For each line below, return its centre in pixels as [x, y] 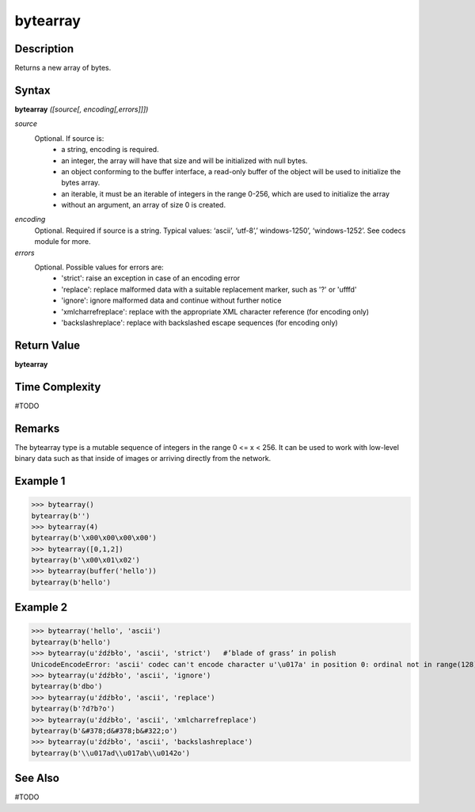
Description [44, 49]
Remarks [37, 428]
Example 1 [40, 480]
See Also [37, 778]
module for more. [63, 242]
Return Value [47, 345]
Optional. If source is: [69, 138]
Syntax [32, 90]
